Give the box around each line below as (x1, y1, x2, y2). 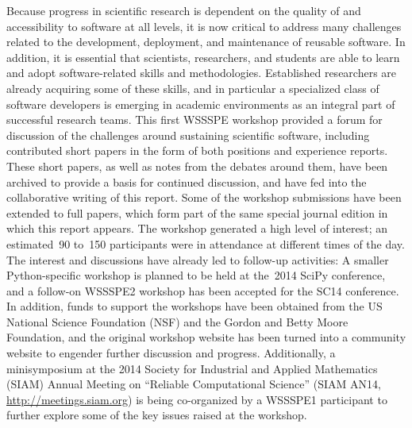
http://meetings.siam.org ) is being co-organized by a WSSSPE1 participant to (6, 391, 387, 407)
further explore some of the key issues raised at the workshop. (6, 407, 307, 423)
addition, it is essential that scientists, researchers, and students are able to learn (6, 48, 400, 65)
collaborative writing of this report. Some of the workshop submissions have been (6, 189, 402, 206)
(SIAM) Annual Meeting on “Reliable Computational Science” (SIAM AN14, (6, 376, 381, 392)
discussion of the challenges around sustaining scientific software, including (6, 126, 370, 143)
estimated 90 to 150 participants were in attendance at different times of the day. (6, 235, 405, 252)
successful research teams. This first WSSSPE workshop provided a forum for (6, 111, 383, 128)
